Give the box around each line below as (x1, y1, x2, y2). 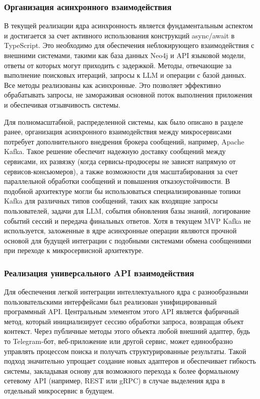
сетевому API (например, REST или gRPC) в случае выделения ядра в (4, 375, 225, 386)
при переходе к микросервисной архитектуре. (4, 245, 144, 256)
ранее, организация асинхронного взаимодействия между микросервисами (4, 126, 232, 137)
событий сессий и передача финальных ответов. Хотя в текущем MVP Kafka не (4, 215, 251, 226)
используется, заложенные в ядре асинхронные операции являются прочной (4, 225, 237, 236)
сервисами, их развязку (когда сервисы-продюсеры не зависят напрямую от (4, 156, 236, 166)
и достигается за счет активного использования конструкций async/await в (4, 30, 235, 40)
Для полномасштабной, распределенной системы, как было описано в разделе (4, 116, 243, 127)
